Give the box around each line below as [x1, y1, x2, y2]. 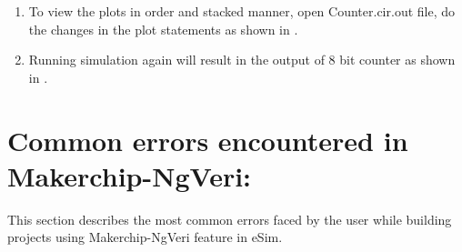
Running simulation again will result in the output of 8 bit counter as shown [28, 50, 456, 69]
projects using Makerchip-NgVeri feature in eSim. [7, 227, 283, 247]
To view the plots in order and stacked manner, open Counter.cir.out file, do [28, 2, 455, 20]
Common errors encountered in [7, 121, 408, 158]
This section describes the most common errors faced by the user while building [7, 209, 452, 228]
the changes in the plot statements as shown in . [28, 19, 298, 38]
